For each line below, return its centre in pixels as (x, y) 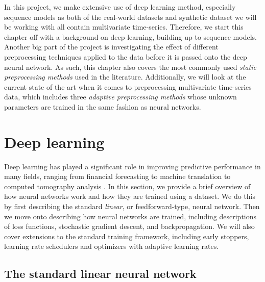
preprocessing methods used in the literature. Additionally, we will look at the (125, 77)
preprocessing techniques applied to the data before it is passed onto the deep (126, 56)
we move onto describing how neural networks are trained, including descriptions (130, 216)
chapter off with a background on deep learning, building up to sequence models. (130, 36)
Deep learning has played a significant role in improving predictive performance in (132, 166)
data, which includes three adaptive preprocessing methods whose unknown (121, 97)
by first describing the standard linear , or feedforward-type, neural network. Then (132, 206)
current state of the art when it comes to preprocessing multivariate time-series (128, 86)
